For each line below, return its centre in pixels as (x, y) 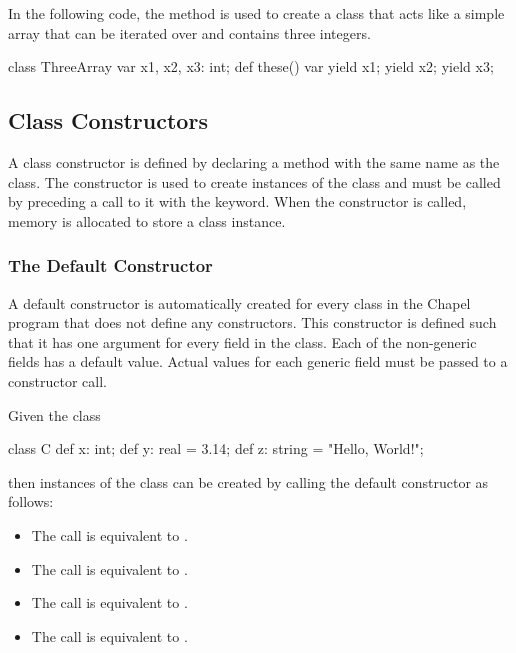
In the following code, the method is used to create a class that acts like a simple (256, 13)
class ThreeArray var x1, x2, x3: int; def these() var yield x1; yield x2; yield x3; (251, 66)
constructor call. (57, 380)
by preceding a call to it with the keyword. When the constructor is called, (237, 201)
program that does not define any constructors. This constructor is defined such (252, 322)
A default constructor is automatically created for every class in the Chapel (239, 302)
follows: (31, 501)
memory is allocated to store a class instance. (147, 220)
